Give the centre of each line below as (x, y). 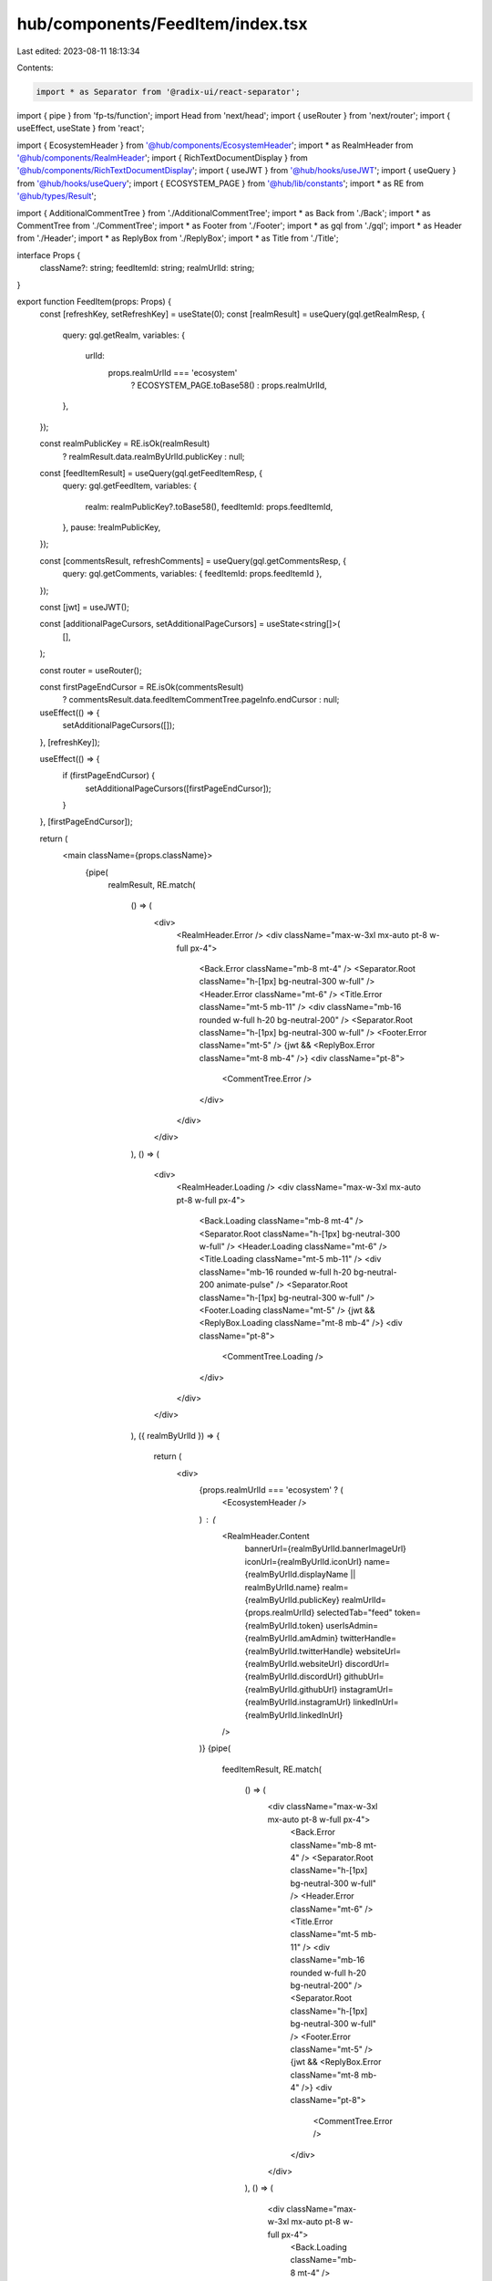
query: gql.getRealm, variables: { (124, 335)
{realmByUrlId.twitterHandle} (299, 1651)
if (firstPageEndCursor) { (109, 776)
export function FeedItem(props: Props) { (94, 301)
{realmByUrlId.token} (284, 1625)
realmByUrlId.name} (282, 1587)
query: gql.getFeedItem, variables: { (130, 486)
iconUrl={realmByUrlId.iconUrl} (303, 1561)
